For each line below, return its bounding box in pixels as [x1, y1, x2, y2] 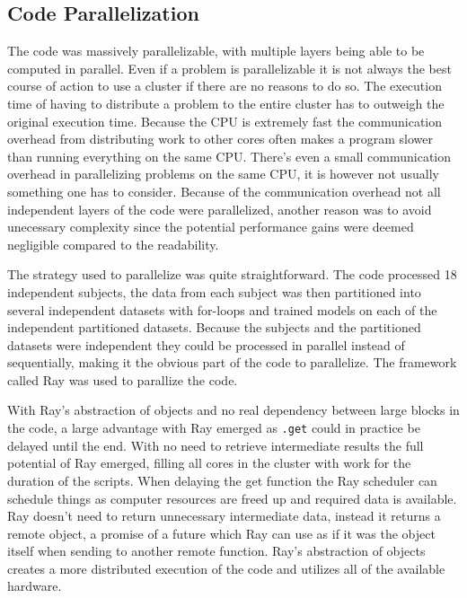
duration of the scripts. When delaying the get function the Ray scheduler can [7, 470, 437, 489]
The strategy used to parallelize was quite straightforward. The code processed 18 [7, 265, 457, 284]
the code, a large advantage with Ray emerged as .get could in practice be [7, 418, 420, 437]
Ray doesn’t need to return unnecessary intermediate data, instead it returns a [7, 506, 441, 525]
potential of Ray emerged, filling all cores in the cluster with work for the [7, 453, 411, 472]
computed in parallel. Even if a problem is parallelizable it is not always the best [7, 58, 452, 77]
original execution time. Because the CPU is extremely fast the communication [7, 111, 443, 130]
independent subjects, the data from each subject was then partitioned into [7, 282, 421, 301]
